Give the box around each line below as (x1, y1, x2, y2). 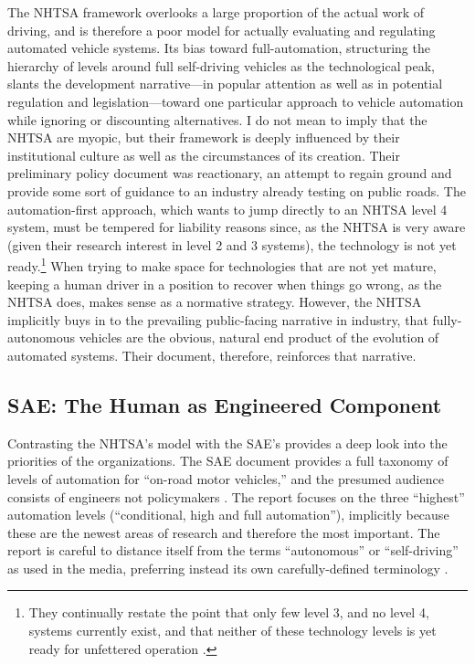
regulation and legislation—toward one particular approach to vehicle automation (7, 91, 464, 111)
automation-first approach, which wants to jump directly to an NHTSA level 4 (7, 199, 448, 218)
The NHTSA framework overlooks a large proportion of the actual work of (7, 3, 425, 21)
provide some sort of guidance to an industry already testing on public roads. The (7, 181, 466, 200)
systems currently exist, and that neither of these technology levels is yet (28, 621, 437, 640)
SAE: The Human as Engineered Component (7, 390, 442, 418)
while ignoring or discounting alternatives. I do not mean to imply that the (7, 110, 427, 129)
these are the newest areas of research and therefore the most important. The (7, 522, 440, 542)
